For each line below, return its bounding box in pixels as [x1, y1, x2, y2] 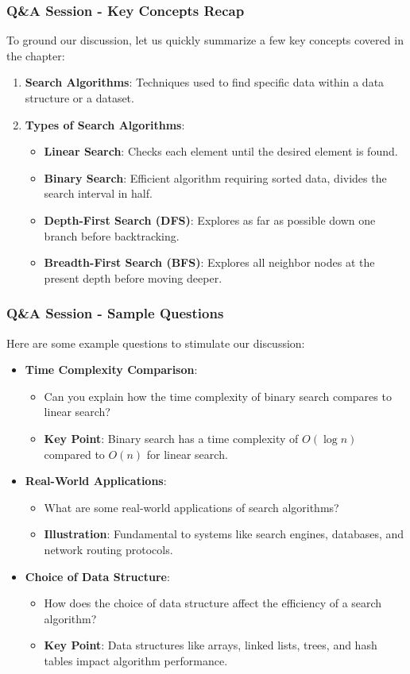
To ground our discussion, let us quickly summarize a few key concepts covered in [6, 32, 404, 48]
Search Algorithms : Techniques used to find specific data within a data [25, 74, 385, 91]
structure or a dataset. [25, 90, 134, 106]
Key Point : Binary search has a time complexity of [44, 429, 299, 446]
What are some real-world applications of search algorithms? [44, 499, 339, 515]
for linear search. [146, 445, 228, 462]
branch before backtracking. [44, 227, 180, 244]
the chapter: [6, 47, 65, 64]
